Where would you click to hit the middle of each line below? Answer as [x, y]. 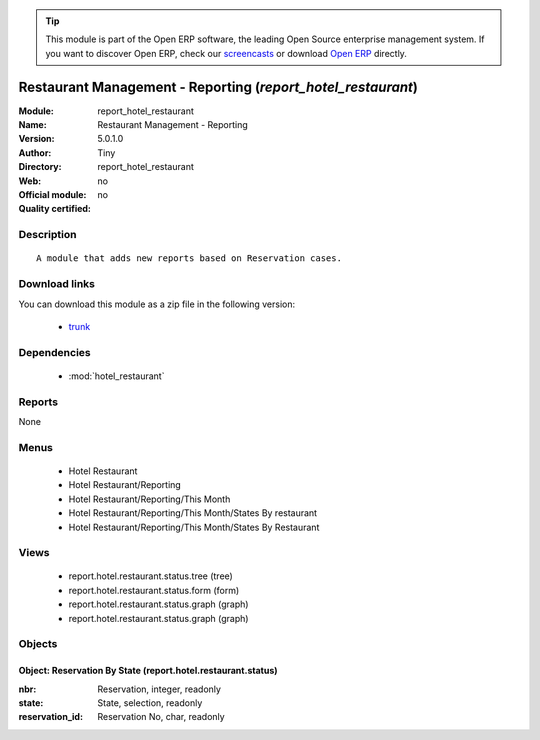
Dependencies [55, 352]
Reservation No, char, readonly [161, 717]
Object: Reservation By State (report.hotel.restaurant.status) [148, 671]
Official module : [52, 195]
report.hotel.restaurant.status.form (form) [154, 590]
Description [47, 235]
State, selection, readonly [150, 702]
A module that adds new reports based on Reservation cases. [189, 258]
